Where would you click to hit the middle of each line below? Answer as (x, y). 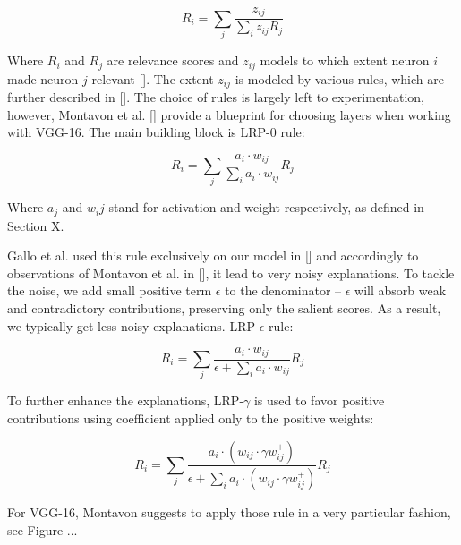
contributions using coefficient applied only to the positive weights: (191, 417)
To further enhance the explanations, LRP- (126, 400)
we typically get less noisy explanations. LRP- (133, 325)
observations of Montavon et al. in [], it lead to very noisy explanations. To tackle (231, 272)
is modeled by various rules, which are (339, 78)
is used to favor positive (319, 400)
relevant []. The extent (153, 78)
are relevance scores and (173, 60)
